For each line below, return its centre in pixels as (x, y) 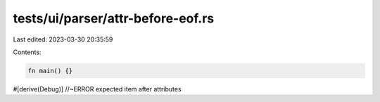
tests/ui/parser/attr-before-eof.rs (114, 18)
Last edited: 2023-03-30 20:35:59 (63, 39)
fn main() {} (50, 71)
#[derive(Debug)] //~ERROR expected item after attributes (97, 89)
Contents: (27, 52)
